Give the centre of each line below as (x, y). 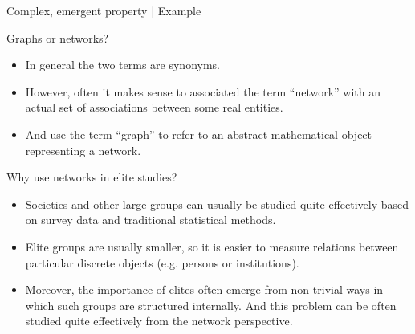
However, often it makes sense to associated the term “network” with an (203, 91)
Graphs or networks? (58, 37)
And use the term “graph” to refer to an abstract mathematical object (199, 134)
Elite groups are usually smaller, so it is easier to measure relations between (212, 246)
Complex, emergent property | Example (104, 10)
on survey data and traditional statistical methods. (151, 220)
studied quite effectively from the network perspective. (159, 321)
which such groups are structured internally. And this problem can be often (211, 305)
